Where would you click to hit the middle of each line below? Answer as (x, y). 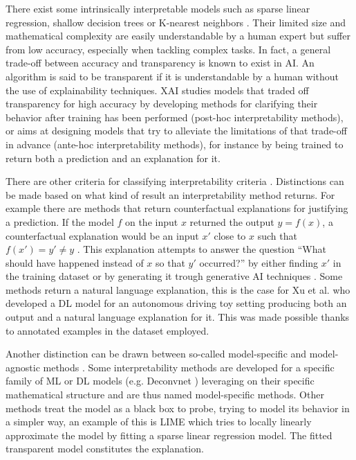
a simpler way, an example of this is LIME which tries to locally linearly (159, 422)
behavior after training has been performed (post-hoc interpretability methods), (175, 117)
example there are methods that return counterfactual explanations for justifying (177, 208)
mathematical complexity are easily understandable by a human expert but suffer (178, 36)
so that (170, 262)
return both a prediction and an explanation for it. (113, 158)
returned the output (232, 221)
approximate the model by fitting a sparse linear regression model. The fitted (169, 435)
